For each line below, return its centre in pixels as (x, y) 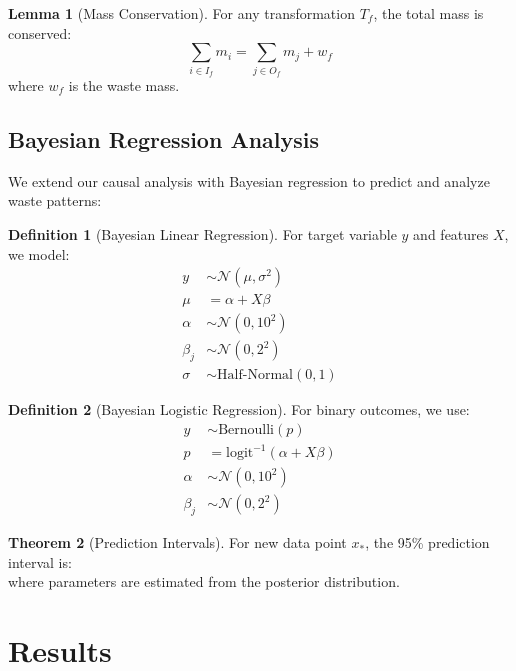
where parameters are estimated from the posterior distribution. (204, 581)
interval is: (40, 561)
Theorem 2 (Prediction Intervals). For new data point (177, 542)
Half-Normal (255, 375)
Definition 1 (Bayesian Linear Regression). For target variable (202, 233)
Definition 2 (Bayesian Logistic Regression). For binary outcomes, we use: (239, 409)
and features (451, 233)
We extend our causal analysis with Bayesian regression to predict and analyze (249, 180)
